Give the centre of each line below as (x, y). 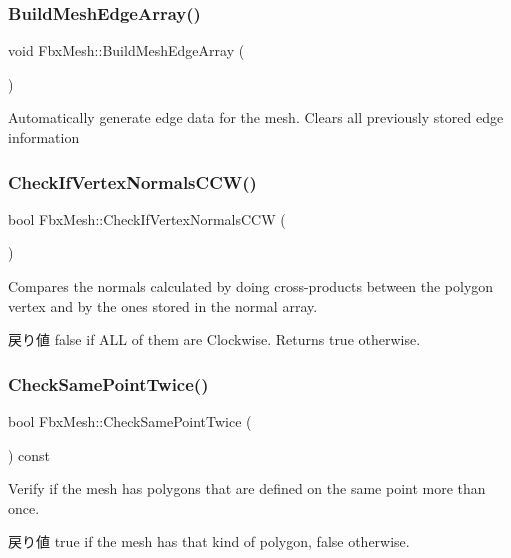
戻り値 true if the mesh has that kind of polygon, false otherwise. (209, 541)
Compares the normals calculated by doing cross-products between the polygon (251, 286)
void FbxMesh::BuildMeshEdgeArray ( (126, 50)
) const (29, 454)
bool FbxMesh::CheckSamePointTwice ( (130, 421)
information (44, 137)
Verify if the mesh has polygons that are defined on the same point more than (247, 488)
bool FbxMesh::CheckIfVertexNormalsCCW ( (147, 218)
